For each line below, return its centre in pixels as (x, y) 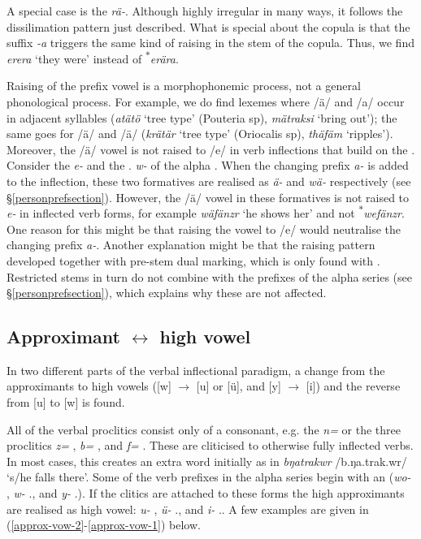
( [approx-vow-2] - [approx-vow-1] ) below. (104, 525)
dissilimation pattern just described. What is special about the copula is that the (208, 26)
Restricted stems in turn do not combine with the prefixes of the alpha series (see (209, 276)
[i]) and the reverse (353, 386)
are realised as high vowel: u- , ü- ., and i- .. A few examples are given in (188, 509)
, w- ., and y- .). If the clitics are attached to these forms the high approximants (206, 493)
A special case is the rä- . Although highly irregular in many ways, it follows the (205, 11)
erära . (164, 58)
